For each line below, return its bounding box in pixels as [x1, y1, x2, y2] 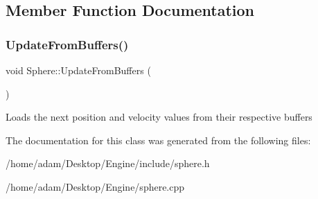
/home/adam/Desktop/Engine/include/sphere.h [6, 156, 210, 171]
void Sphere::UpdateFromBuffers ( [6, 63, 151, 77]
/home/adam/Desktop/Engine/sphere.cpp [6, 179, 185, 193]
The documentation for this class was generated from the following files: [6, 132, 311, 147]
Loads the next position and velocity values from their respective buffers [6, 110, 312, 124]
